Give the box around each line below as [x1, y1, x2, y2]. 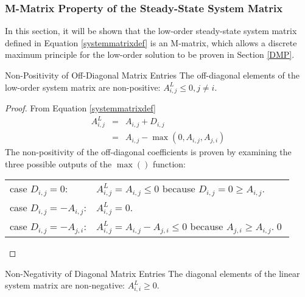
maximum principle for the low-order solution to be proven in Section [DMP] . [5, 48, 295, 61]
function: [152, 157, 186, 170]
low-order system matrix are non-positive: [5, 80, 161, 93]
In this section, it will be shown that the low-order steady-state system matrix [5, 24, 297, 37]
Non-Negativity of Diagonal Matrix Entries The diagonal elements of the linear [5, 267, 300, 279]
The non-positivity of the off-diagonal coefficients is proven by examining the [5, 145, 292, 158]
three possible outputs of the [5, 157, 112, 170]
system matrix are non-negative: [5, 279, 125, 292]
